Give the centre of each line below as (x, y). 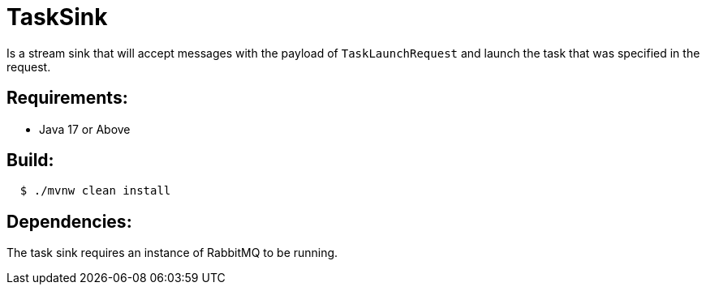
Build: (30, 160)
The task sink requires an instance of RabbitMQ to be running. (172, 253)
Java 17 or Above (85, 129)
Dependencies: (69, 221)
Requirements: (67, 98)
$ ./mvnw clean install (95, 191)
